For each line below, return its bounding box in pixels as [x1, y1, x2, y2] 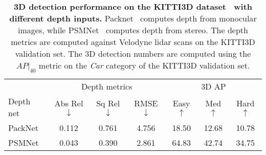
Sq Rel [96, 97, 120, 109]
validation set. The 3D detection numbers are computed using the [15, 48, 251, 59]
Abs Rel [54, 97, 83, 109]
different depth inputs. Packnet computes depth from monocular [9, 12, 257, 24]
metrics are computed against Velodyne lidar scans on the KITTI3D [11, 36, 255, 48]
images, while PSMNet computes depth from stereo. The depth [18, 24, 248, 36]
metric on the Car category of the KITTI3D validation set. [38, 59, 250, 71]
